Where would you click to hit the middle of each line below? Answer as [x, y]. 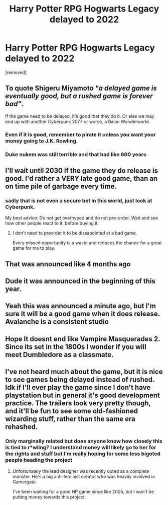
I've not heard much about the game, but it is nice [84, 372]
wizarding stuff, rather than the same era [70, 419]
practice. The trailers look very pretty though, [78, 403]
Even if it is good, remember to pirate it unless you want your [81, 134]
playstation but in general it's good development [83, 395]
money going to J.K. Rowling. [42, 140]
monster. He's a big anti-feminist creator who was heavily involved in [84, 476]
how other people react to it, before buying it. [52, 223]
